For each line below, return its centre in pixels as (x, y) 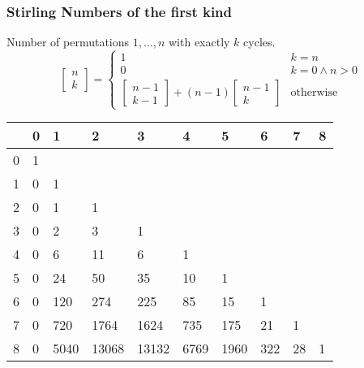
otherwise (314, 93)
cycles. (259, 42)
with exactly (199, 42)
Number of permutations (68, 42)
